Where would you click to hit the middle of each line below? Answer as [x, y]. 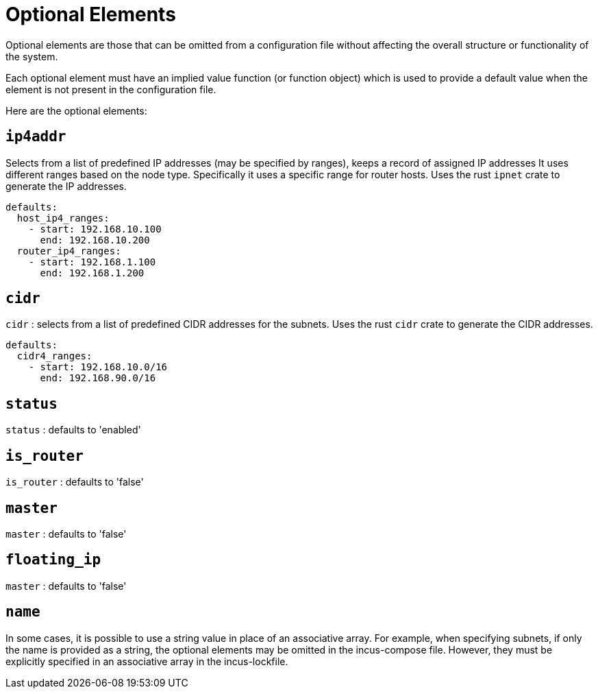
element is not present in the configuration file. [111, 89]
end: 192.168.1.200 [92, 273]
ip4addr [36, 137]
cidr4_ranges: [54, 356]
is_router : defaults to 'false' [75, 482]
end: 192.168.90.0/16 [98, 378]
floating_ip [53, 560]
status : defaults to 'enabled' [73, 430]
